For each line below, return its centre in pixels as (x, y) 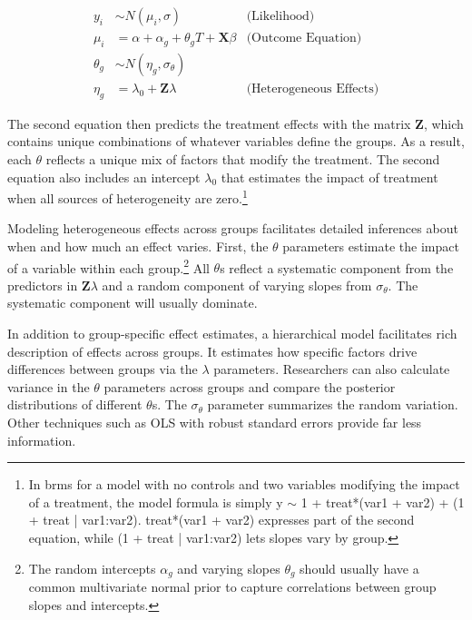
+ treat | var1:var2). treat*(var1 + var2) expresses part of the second (221, 520)
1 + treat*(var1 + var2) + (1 (383, 502)
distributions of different (75, 404)
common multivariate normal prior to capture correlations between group (232, 586)
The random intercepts (92, 568)
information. (42, 440)
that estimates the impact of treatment (329, 177)
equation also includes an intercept (104, 177)
